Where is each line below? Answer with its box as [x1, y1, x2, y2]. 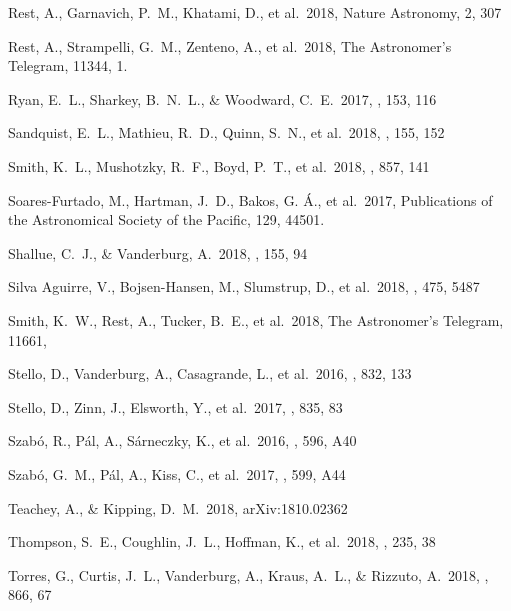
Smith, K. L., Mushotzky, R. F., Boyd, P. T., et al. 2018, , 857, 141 [8, 155, 430, 176]
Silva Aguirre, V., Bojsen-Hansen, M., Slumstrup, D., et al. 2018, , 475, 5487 [8, 276, 480, 297]
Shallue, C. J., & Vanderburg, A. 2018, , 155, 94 [8, 242, 308, 263]
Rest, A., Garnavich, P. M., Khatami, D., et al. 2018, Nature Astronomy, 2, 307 [8, 2, 502, 22]
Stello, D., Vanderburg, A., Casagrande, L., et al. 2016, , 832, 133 [8, 363, 412, 384]
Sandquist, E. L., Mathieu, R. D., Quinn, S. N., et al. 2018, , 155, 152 [8, 122, 445, 143]
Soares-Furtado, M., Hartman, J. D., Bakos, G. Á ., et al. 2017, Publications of [8, 189, 493, 210]
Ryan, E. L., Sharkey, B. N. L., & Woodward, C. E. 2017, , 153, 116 [8, 88, 437, 109]
